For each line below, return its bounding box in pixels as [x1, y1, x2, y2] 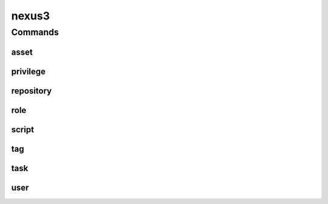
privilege [11, 66, 46, 76]
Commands [11, 27, 59, 38]
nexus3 [11, 9, 50, 22]
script [11, 124, 35, 135]
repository [11, 86, 52, 96]
